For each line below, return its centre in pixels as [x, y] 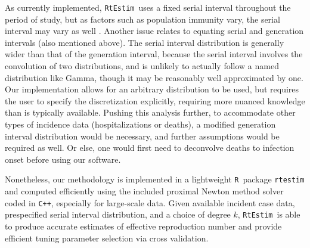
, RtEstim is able [269, 214]
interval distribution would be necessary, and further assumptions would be [142, 136]
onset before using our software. [63, 159]
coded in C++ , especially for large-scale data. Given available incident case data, [150, 202]
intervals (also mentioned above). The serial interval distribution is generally [145, 42]
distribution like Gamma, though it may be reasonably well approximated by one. [154, 77]
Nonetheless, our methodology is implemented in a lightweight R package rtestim [155, 179]
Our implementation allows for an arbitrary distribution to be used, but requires [152, 89]
